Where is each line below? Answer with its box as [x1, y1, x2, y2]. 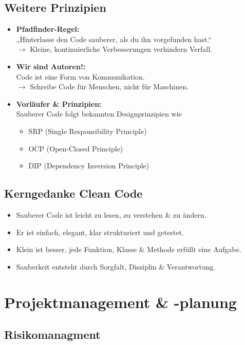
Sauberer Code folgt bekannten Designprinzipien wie [16, 108, 182, 119]
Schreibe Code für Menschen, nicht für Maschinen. [30, 81, 189, 92]
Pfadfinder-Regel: [16, 24, 80, 34]
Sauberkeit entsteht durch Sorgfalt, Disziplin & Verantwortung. [16, 261, 216, 272]
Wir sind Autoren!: [16, 61, 86, 71]
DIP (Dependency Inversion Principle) [28, 160, 149, 171]
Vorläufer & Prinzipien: [16, 98, 102, 109]
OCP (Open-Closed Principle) [28, 143, 123, 154]
